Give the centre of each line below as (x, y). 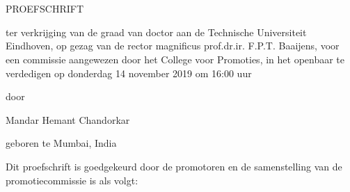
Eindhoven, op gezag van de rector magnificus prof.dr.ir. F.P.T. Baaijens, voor (173, 46)
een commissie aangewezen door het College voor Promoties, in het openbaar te (175, 59)
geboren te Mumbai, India (61, 143)
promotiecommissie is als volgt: (72, 180)
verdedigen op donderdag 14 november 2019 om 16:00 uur (129, 73)
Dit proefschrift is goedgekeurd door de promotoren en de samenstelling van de (174, 166)
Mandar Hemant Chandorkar (68, 119)
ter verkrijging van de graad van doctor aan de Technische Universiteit (156, 32)
